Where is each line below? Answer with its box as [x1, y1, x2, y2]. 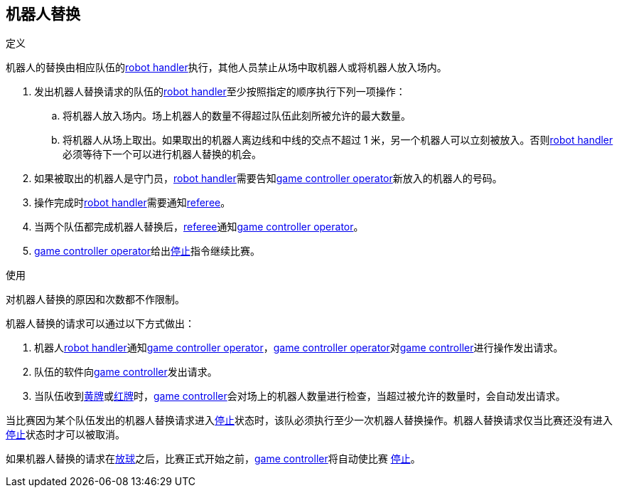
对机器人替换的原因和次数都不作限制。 [6, 293, 185, 306]
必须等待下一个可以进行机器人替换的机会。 [63, 148, 262, 161]
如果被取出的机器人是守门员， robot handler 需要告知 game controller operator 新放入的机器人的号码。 [34, 172, 502, 185]
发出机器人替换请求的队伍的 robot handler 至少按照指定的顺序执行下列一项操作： [34, 85, 406, 98]
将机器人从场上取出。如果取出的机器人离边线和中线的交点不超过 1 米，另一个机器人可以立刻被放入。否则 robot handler [63, 134, 613, 147]
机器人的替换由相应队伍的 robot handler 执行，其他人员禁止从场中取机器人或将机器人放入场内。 [6, 61, 447, 74]
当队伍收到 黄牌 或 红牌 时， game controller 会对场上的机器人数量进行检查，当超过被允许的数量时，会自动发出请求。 [34, 390, 566, 403]
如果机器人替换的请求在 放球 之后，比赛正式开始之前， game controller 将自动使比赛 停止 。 [6, 452, 421, 465]
